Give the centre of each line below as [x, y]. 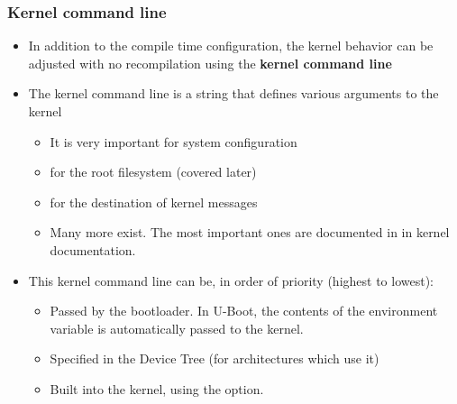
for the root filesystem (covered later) [153, 172]
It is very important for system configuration [174, 141]
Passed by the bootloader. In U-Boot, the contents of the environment [244, 311]
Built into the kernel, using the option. [157, 388]
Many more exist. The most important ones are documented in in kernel [250, 232]
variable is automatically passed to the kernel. [177, 328]
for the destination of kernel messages [154, 202]
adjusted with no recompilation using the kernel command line [210, 63]
